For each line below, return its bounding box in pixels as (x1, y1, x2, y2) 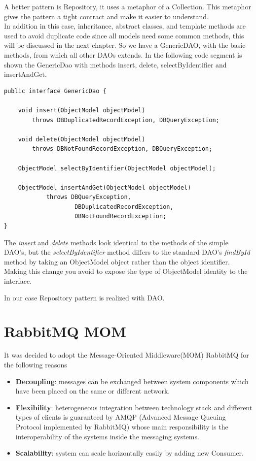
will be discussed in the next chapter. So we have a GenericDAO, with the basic (4, 40, 246, 50)
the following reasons (4, 359, 67, 369)
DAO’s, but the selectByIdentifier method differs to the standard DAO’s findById (4, 247, 250, 257)
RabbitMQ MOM (4, 321, 126, 341)
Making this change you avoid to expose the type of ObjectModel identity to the (4, 266, 248, 276)
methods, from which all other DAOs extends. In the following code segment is (4, 49, 242, 60)
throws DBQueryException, (46, 194, 131, 201)
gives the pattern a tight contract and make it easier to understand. (4, 11, 209, 21)
